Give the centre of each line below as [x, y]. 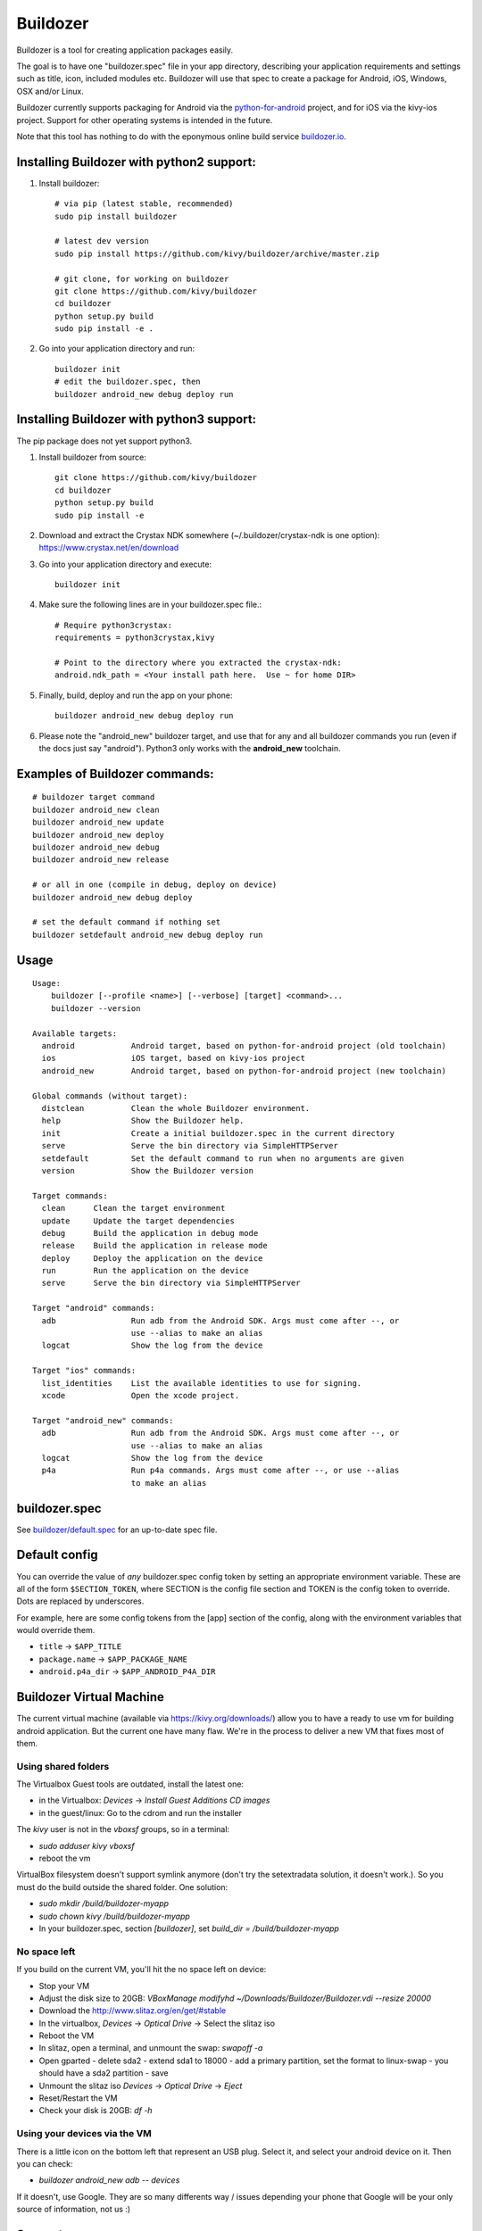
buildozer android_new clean [96, 809]
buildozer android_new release [101, 860]
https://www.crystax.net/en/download [109, 548]
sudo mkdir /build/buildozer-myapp [104, 1903]
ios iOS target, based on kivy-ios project [173, 1058]
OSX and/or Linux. [50, 91]
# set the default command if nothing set [127, 922]
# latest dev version [102, 241]
